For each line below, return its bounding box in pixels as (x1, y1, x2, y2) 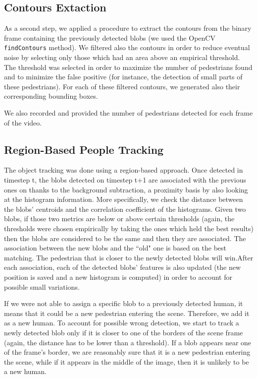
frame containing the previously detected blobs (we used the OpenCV (4, 32, 215, 43)
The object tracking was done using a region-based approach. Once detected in (4, 165, 243, 175)
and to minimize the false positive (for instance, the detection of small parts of (4, 71, 243, 82)
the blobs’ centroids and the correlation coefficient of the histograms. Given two (4, 203, 246, 214)
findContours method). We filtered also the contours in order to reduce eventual (4, 42, 250, 53)
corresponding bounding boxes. (4, 91, 98, 101)
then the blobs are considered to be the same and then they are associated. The (4, 233, 246, 243)
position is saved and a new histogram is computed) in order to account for (4, 271, 232, 282)
